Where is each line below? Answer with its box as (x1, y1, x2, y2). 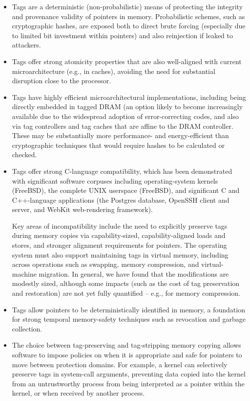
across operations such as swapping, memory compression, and (12, 259, 199, 269)
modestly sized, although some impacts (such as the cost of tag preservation (12, 278, 240, 288)
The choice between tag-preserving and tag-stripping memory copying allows (12, 340, 241, 350)
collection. (12, 323, 42, 333)
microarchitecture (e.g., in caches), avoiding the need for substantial (12, 66, 215, 76)
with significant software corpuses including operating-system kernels (12, 175, 218, 186)
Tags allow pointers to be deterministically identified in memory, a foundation (12, 304, 245, 314)
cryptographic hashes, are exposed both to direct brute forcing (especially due (12, 21, 246, 31)
